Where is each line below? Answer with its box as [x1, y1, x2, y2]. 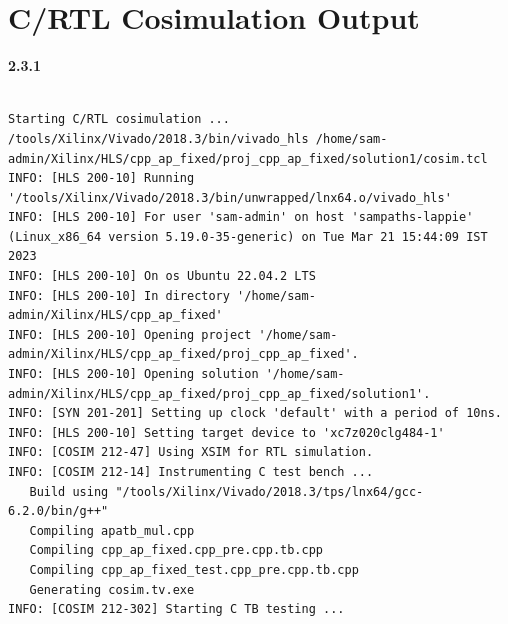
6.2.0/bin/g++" [8, 504, 109, 519]
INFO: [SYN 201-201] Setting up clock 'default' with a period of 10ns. [8, 406, 502, 421]
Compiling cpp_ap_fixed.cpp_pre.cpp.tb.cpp [29, 543, 323, 558]
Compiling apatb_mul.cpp [29, 523, 195, 538]
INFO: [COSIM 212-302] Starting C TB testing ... [8, 602, 345, 617]
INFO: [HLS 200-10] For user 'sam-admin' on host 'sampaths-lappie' [8, 210, 474, 225]
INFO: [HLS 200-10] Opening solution [8, 367, 259, 382]
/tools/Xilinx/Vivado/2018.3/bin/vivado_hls [8, 131, 309, 146]
